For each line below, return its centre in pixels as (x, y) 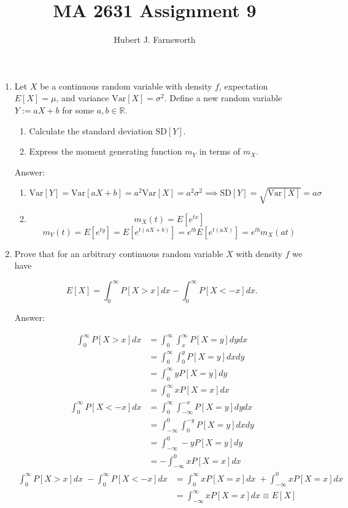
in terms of (220, 151)
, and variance (83, 98)
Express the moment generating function (106, 151)
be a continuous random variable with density (126, 86)
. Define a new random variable (223, 98)
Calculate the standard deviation (91, 130)
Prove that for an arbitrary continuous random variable (119, 253)
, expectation (243, 86)
